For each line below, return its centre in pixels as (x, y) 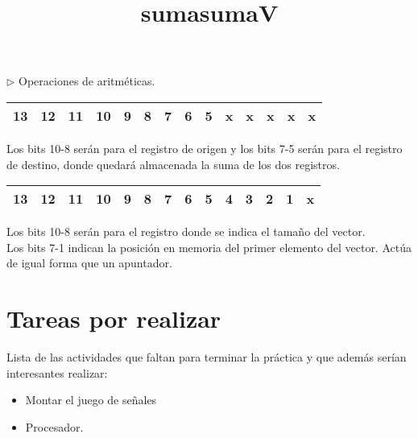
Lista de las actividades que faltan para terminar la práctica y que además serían (207, 357)
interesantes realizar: (57, 372)
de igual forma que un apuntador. (89, 263)
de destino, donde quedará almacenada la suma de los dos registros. (173, 164)
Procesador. (54, 426)
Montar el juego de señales (91, 400)
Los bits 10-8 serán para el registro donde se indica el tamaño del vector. (186, 231)
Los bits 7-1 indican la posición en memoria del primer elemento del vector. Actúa (209, 247)
